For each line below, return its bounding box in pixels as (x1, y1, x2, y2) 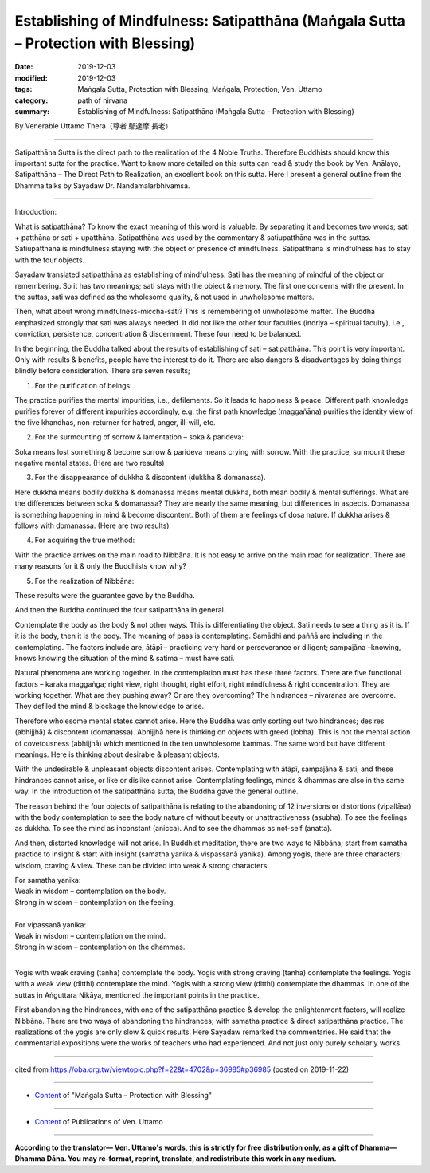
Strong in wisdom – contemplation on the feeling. (14, 897, 175, 907)
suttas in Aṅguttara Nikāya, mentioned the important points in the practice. (14, 990, 260, 1000)
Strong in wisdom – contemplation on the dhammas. (14, 942, 186, 952)
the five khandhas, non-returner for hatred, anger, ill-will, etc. (14, 417, 216, 427)
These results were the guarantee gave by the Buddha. (14, 590, 195, 600)
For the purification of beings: (34, 380, 132, 390)
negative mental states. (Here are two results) (14, 459, 165, 468)
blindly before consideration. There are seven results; (14, 366, 190, 376)
